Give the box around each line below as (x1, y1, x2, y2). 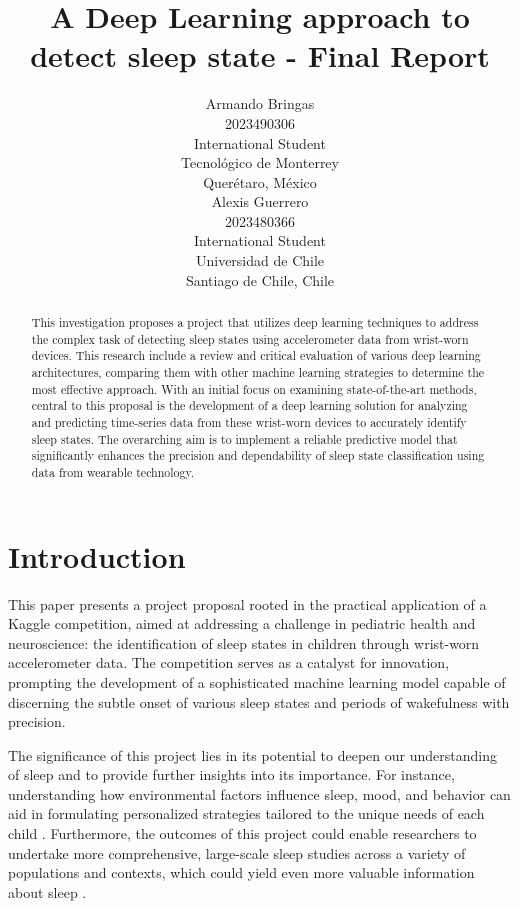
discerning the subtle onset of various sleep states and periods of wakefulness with (8, 691, 510, 712)
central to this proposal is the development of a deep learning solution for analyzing (31, 397, 468, 414)
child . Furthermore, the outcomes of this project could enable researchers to (8, 823, 477, 844)
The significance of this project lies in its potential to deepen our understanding (8, 744, 497, 765)
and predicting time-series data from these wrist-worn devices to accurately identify (31, 413, 467, 430)
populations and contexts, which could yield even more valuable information (8, 862, 475, 883)
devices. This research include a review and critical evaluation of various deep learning (31, 347, 481, 364)
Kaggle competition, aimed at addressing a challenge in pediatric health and (8, 613, 476, 634)
